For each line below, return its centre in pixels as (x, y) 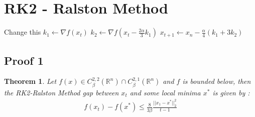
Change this (23, 32)
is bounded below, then (217, 81)
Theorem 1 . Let (30, 81)
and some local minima (165, 92)
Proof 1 (24, 60)
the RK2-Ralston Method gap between (61, 92)
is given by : (231, 92)
